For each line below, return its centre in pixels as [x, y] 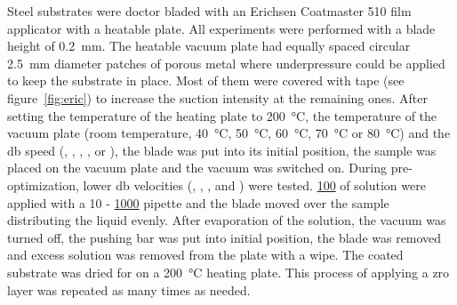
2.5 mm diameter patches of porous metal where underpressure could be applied [226, 63]
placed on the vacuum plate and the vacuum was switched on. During [197, 168]
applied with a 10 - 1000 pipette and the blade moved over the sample [198, 202]
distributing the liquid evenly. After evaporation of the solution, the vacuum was [227, 220]
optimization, [43, 185]
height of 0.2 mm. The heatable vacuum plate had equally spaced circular [209, 46]
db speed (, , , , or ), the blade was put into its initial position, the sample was [222, 150]
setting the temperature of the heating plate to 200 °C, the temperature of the [222, 115]
